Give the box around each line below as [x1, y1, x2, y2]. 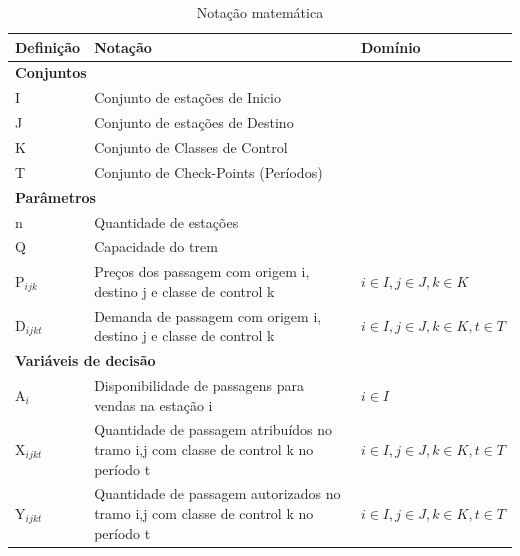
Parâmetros [15, 186, 96, 207]
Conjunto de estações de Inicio [94, 87, 281, 108]
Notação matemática [196, 2, 324, 22]
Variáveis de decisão [15, 350, 156, 371]
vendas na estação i [94, 394, 213, 415]
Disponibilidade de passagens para [94, 374, 304, 395]
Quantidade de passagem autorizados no [94, 483, 341, 504]
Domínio [360, 36, 421, 57]
